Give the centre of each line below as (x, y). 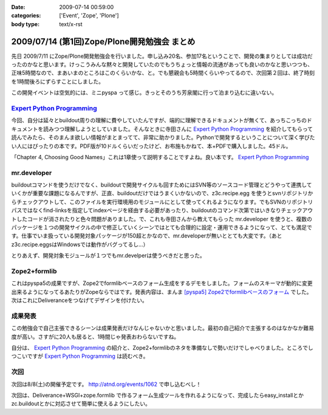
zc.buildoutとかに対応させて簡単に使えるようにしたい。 (81, 403)
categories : (26, 16)
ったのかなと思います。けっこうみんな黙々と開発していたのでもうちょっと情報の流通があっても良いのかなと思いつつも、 (162, 64)
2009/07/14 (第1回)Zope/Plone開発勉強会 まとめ (103, 42)
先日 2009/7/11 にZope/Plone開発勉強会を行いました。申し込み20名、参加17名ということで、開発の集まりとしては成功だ (162, 56)
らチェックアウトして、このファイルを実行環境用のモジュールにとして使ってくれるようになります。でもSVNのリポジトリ (162, 202)
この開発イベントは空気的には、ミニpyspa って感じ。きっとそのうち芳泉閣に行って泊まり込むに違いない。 (144, 93)
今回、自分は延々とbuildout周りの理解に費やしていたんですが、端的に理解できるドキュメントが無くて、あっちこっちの (159, 120)
